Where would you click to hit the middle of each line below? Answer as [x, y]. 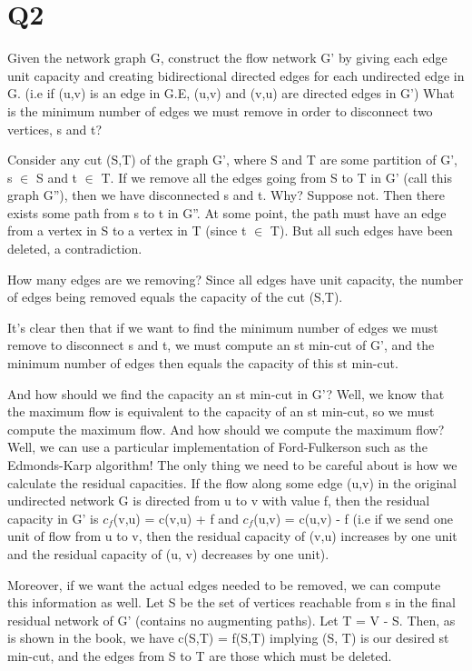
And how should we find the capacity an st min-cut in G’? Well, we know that [226, 393]
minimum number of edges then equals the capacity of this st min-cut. [203, 363]
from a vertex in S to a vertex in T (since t [127, 230]
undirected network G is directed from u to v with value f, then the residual [219, 501]
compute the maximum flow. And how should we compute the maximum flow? [226, 429]
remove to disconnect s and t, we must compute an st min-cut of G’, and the [221, 345]
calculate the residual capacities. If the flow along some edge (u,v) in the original [232, 482]
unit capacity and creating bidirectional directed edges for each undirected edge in [236, 75]
